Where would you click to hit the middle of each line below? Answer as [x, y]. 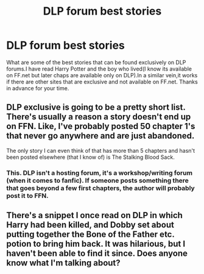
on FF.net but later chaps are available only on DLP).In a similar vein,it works [102, 75]
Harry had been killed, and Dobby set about [90, 225]
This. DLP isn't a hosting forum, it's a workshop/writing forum [100, 173]
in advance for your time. [38, 88]
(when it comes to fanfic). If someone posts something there [97, 180]
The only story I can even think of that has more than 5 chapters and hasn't [101, 150]
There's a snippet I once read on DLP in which [94, 215]
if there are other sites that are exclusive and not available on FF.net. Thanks [102, 82]
